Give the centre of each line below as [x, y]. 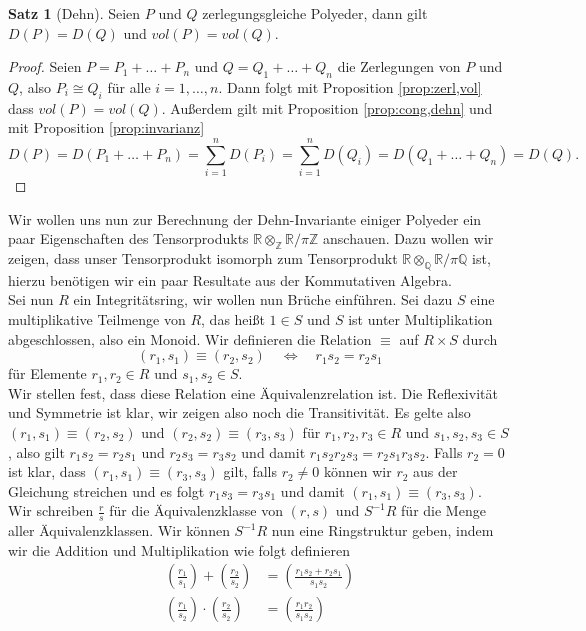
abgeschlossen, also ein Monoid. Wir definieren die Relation [190, 338]
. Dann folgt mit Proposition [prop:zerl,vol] [350, 86]
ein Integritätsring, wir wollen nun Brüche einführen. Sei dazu [263, 299]
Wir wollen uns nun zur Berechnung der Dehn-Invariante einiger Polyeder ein [245, 218]
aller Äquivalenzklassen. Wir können [119, 530]
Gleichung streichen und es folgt [106, 490]
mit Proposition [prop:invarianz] [106, 127]
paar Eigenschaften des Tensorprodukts [128, 238]
